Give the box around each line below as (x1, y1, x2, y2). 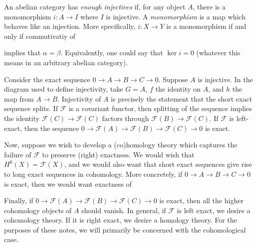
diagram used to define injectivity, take (4, 84, 123, 94)
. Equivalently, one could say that (60, 47, 163, 58)
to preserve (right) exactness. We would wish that (42, 149, 195, 159)
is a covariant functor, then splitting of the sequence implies (68, 103, 252, 114)
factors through (102, 113, 149, 123)
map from (4, 93, 34, 104)
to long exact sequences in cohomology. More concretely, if (4, 168, 183, 179)
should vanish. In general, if (81, 205, 166, 215)
